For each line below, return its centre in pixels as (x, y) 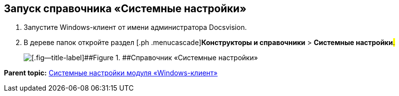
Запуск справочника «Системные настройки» (125, 9)
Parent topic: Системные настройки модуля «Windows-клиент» (111, 73)
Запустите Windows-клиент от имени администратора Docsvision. (135, 27)
